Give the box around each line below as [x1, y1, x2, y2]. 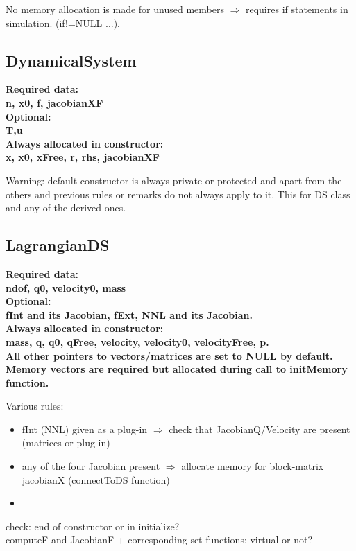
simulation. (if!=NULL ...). [6, 15, 121, 30]
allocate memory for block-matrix [181, 459, 324, 473]
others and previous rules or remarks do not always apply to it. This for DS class [6, 186, 350, 201]
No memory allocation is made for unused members [6, 2, 224, 16]
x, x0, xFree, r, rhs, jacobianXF [6, 150, 160, 164]
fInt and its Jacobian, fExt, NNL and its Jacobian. [6, 307, 253, 322]
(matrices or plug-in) [22, 435, 110, 450]
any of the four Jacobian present [22, 459, 160, 473]
